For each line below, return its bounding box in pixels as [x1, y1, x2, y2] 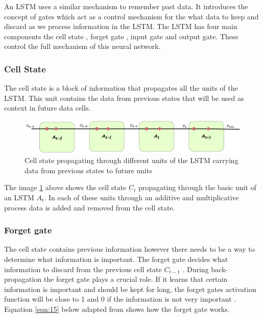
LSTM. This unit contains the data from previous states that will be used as [4, 92, 244, 103]
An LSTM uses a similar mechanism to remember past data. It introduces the [4, 1, 248, 11]
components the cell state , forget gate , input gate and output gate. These [4, 31, 238, 41]
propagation [4, 274, 42, 284]
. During [182, 263, 209, 274]
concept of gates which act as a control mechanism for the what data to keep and [4, 11, 259, 21]
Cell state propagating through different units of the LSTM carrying [25, 155, 238, 166]
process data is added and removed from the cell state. [4, 202, 175, 213]
